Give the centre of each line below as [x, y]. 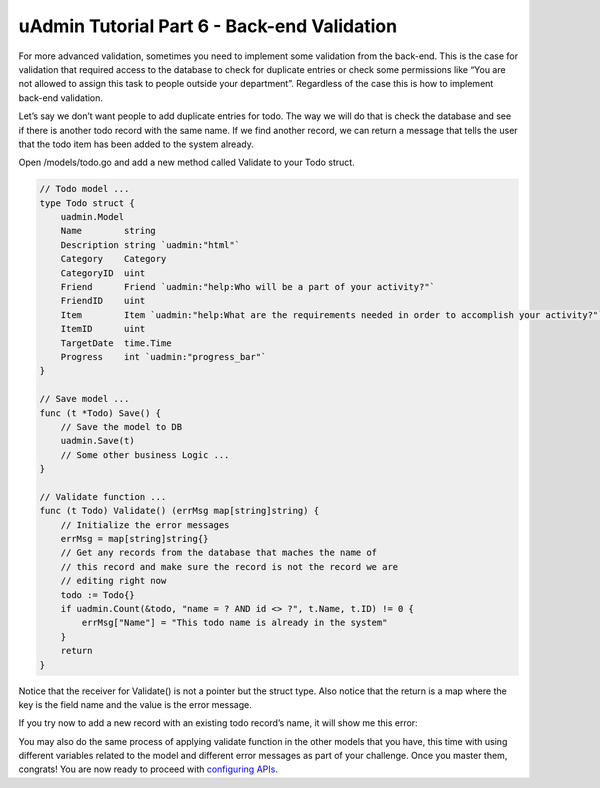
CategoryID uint [103, 273]
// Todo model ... [84, 189]
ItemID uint [103, 329]
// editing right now [113, 581]
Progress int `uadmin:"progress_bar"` [163, 356]
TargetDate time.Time [116, 343]
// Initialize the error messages [145, 524]
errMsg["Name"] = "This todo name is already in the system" [234, 623]
